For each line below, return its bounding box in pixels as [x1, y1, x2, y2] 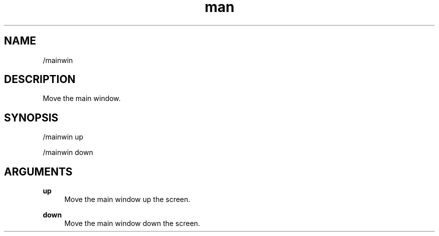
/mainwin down [43, 148, 93, 157]
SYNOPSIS [4, 111, 59, 124]
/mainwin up [43, 132, 84, 141]
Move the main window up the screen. [64, 195, 190, 204]
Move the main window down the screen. [64, 219, 200, 228]
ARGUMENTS [4, 165, 73, 178]
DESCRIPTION [4, 73, 76, 86]
